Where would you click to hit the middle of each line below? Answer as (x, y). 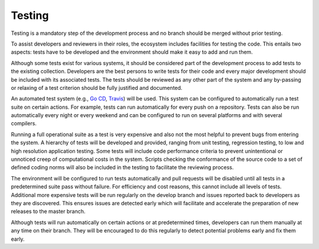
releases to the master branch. (48, 211)
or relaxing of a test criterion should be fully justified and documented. (97, 88)
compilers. (24, 124)
